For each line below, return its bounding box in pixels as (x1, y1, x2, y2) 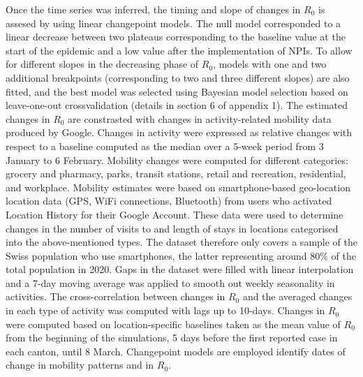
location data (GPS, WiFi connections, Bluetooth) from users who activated (6, 193, 332, 208)
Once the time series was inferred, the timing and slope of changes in (6, 2, 301, 16)
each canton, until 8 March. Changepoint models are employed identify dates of (6, 343, 346, 358)
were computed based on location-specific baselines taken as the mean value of (6, 316, 341, 331)
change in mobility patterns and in (6, 357, 154, 372)
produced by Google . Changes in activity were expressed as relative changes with (6, 125, 353, 140)
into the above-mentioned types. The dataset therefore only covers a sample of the (6, 235, 357, 249)
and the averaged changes (242, 289, 353, 304)
